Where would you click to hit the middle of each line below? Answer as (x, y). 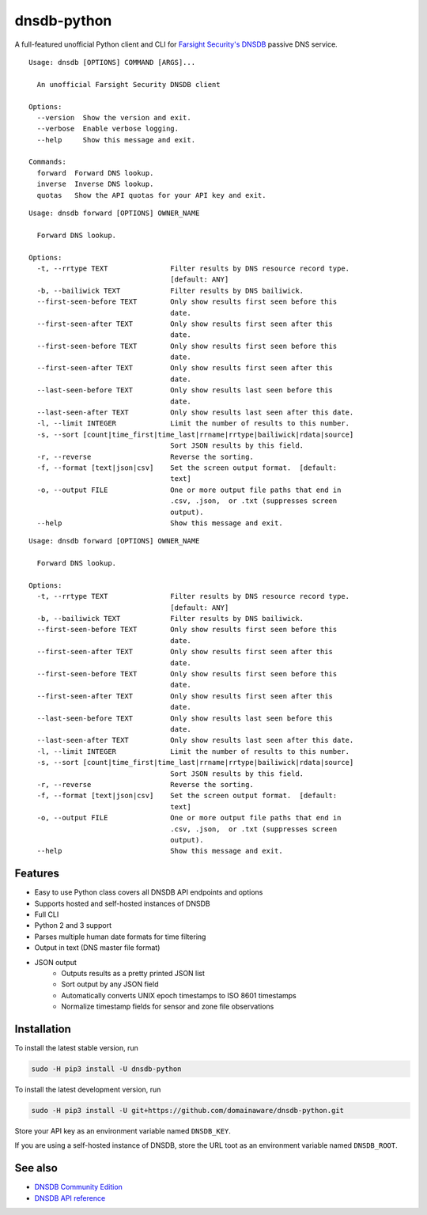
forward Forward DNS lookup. (95, 173)
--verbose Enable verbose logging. (108, 129)
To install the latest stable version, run (76, 1048)
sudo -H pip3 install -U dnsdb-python (106, 1069)
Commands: (47, 162)
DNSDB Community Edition (78, 1187)
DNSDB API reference (70, 1198)
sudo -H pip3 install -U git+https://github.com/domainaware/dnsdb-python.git (187, 1110)
